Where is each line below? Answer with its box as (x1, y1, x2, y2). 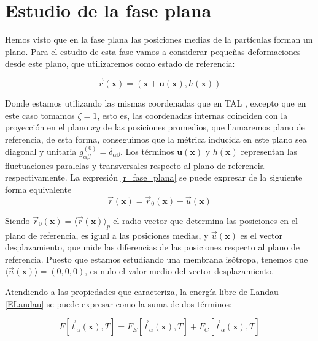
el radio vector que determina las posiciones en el (113, 214, 298, 227)
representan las (241, 144, 298, 157)
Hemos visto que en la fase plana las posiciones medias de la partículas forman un (5, 33, 313, 46)
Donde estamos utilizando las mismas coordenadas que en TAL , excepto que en (5, 97, 306, 110)
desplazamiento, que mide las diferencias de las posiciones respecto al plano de (5, 241, 300, 253)
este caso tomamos (5, 108, 75, 121)
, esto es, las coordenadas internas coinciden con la (97, 108, 288, 121)
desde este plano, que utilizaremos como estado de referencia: (5, 57, 235, 70)
